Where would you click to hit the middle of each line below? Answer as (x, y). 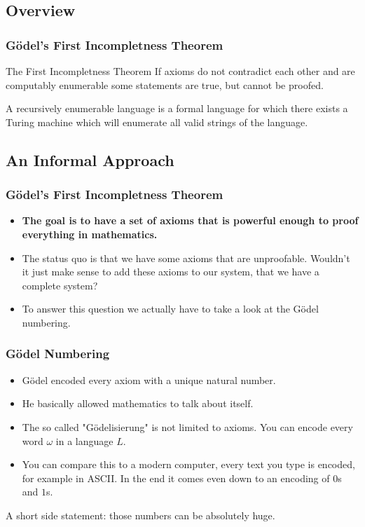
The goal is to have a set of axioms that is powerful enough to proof (190, 220)
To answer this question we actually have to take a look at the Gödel (170, 309)
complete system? (60, 285)
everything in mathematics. (90, 234)
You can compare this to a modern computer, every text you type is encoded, (188, 464)
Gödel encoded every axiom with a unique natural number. (149, 379)
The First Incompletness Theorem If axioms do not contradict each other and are (180, 71)
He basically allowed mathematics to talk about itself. (138, 403)
